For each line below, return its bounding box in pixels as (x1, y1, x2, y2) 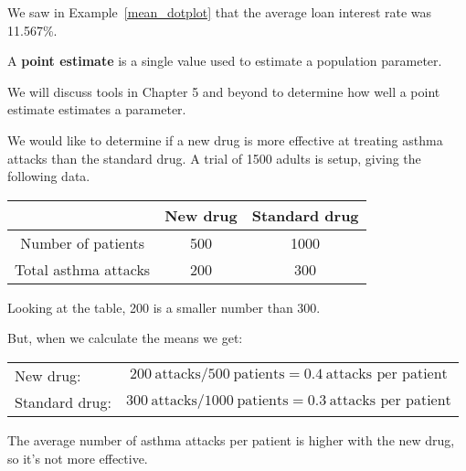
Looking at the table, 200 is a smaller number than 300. (7, 297, 321, 316)
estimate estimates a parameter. (7, 100, 186, 119)
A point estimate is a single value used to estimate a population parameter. (7, 51, 442, 70)
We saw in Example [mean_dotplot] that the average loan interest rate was (7, 3, 432, 21)
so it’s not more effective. (7, 448, 148, 467)
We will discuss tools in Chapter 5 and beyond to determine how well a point (7, 81, 440, 101)
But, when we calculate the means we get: (7, 328, 243, 348)
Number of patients (20, 231, 144, 253)
